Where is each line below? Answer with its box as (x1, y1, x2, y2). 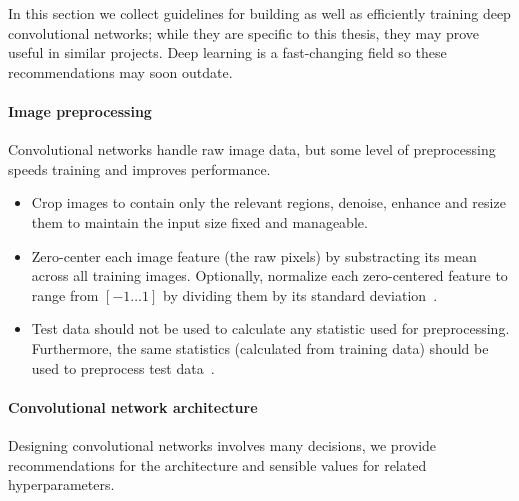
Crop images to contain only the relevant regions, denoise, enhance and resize (31, 192, 506, 213)
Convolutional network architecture (8, 396, 258, 417)
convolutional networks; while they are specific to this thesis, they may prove (8, 22, 480, 43)
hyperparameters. (8, 474, 115, 495)
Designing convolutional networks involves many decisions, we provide (8, 434, 437, 455)
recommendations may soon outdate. (8, 61, 233, 82)
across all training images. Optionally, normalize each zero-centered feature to (31, 265, 508, 286)
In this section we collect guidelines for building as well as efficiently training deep (8, 3, 511, 23)
